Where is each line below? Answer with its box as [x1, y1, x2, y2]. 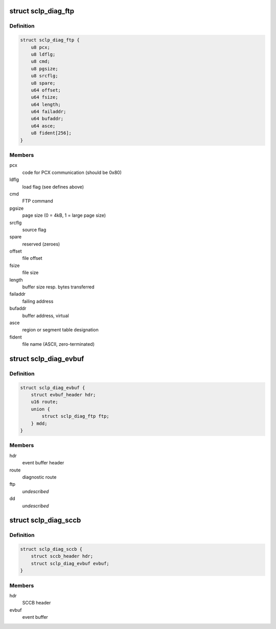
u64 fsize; [31, 95, 58, 100]
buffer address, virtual [22, 312, 69, 319]
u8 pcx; [31, 44, 51, 50]
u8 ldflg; [31, 51, 56, 57]
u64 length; [31, 101, 61, 107]
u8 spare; [31, 80, 56, 86]
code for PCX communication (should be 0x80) [22, 169, 122, 175]
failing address [22, 298, 54, 304]
